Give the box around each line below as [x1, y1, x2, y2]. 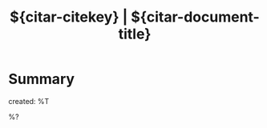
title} [118, 25, 152, 43]
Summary [8, 70, 75, 88]
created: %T [8, 96, 50, 106]
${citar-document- [131, 8, 261, 26]
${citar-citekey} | [9, 8, 128, 26]
